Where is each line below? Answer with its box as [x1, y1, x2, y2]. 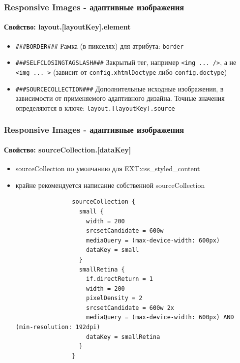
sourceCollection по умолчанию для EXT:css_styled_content [15, 163, 200, 174]
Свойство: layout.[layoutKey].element [4, 22, 131, 32]
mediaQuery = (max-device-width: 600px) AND [86, 314, 234, 321]
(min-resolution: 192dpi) [15, 324, 100, 331]
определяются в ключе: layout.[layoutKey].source [15, 102, 175, 113]
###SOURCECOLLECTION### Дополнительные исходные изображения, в [15, 83, 224, 93]
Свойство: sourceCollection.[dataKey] [4, 144, 131, 154]
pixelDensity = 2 [86, 295, 143, 302]
